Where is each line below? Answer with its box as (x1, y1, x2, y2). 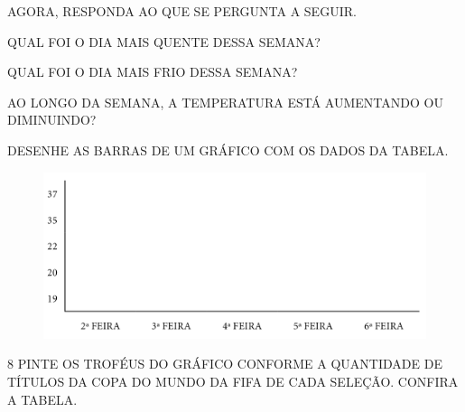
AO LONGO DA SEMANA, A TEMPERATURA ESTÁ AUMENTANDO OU (7, 92, 443, 111)
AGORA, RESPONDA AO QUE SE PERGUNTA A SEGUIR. (7, 2, 357, 20)
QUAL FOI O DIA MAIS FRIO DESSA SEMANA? (7, 62, 298, 81)
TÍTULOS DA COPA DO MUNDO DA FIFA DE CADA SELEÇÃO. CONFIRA (7, 372, 459, 390)
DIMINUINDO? (7, 110, 97, 129)
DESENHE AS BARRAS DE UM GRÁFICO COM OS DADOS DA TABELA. (7, 140, 449, 159)
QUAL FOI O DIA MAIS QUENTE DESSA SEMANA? (7, 32, 321, 51)
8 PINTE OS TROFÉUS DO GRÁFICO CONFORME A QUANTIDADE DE (7, 354, 442, 373)
